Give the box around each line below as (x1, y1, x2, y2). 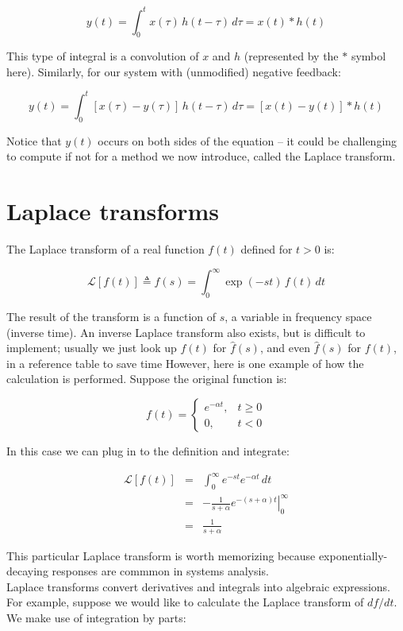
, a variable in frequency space (225, 308, 372, 324)
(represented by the (244, 48, 339, 64)
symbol (351, 48, 386, 64)
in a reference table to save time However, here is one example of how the (6, 354, 364, 371)
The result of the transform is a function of (6, 308, 217, 324)
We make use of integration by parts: (6, 609, 186, 625)
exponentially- (318, 547, 388, 563)
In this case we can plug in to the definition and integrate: (6, 442, 290, 459)
